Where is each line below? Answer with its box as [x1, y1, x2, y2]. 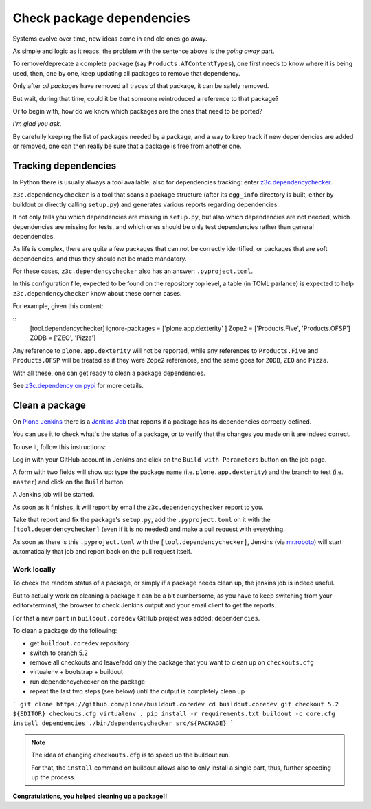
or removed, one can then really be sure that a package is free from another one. [12, 142, 242, 151]
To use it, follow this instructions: [12, 442, 106, 451]
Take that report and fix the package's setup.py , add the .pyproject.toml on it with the [12, 516, 271, 524]
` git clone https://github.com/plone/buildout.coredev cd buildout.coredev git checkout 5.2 [12, 700, 339, 708]
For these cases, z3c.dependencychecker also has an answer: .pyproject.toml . [12, 267, 254, 275]
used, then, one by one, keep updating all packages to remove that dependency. [12, 69, 240, 77]
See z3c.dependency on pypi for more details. [12, 382, 144, 389]
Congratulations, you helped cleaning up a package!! [12, 792, 168, 801]
